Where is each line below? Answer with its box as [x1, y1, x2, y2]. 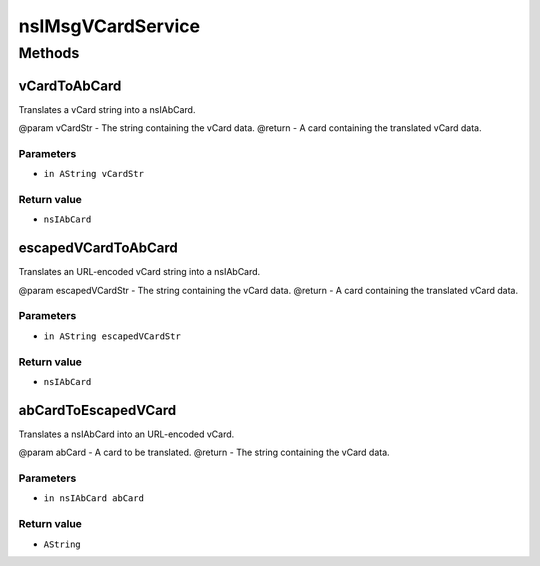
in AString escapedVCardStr [43, 330, 182, 342]
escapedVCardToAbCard [18, 240, 179, 257]
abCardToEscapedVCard [18, 401, 177, 419]
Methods [18, 44, 80, 62]
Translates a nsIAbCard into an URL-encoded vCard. [18, 428, 235, 440]
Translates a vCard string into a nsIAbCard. [18, 103, 196, 115]
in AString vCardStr [43, 168, 145, 180]
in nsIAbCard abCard [43, 493, 145, 504]
